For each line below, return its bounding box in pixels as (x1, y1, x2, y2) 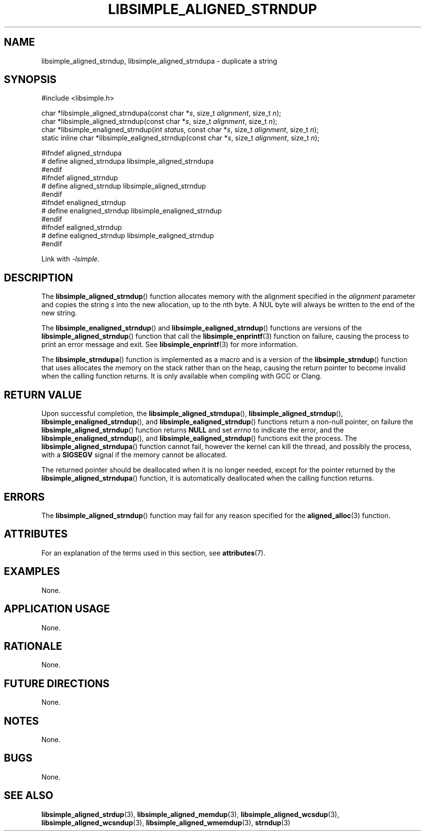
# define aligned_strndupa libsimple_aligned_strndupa (41, 157, 214, 166)
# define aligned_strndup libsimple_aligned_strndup (41, 182, 206, 191)
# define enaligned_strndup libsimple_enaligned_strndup (41, 207, 222, 215)
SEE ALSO (4, 789, 53, 802)
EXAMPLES (4, 565, 60, 578)
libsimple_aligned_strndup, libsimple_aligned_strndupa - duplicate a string (41, 56, 278, 65)
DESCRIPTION (4, 271, 73, 284)
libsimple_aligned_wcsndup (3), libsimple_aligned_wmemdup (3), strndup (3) (41, 818, 291, 827)
